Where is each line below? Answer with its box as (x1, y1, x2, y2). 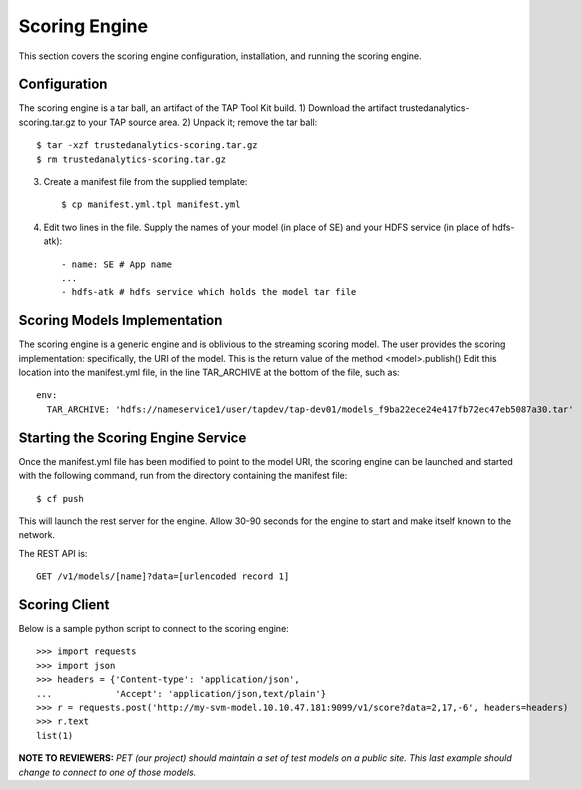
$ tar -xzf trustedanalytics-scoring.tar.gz (36, 140, 259, 151)
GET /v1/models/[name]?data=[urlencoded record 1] (36, 571, 290, 582)
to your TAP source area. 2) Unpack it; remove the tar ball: (77, 116, 318, 128)
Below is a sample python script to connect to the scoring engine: (18, 622, 289, 634)
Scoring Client (18, 596, 110, 613)
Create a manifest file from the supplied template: (43, 176, 248, 188)
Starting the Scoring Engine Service (18, 429, 247, 446)
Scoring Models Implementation (18, 312, 223, 329)
